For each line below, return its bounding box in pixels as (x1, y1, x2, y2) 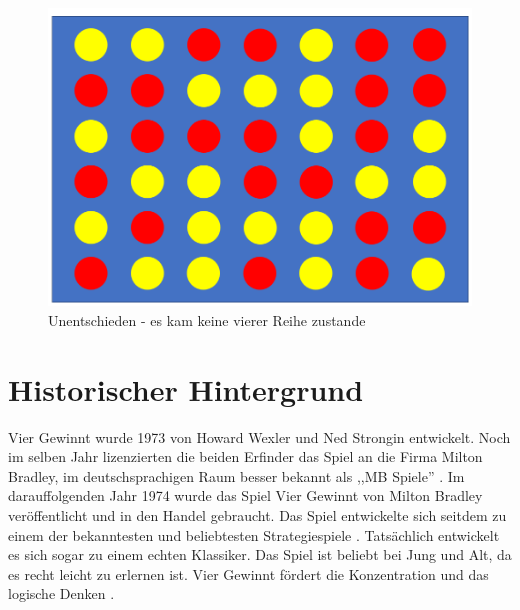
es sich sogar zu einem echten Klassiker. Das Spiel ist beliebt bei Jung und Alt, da (8, 544, 512, 565)
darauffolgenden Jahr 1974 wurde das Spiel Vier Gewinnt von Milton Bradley (8, 485, 483, 506)
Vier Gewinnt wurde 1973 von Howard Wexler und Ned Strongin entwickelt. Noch (8, 426, 511, 447)
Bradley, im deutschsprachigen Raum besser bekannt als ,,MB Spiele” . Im (8, 465, 465, 486)
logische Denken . (8, 583, 115, 604)
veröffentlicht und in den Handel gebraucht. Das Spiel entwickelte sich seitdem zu (8, 505, 507, 526)
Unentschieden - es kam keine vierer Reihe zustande (48, 309, 366, 330)
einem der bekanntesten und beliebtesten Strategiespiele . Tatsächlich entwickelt (8, 524, 500, 545)
